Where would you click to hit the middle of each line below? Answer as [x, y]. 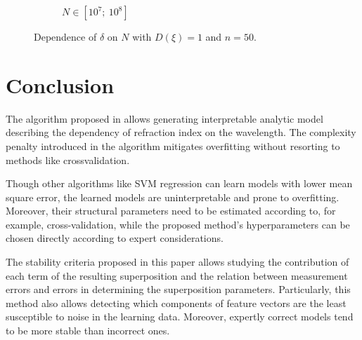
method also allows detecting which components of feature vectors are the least [176, 302]
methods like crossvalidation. [68, 159]
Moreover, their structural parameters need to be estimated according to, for [171, 211]
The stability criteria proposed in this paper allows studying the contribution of [177, 262]
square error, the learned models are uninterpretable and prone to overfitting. [173, 197]
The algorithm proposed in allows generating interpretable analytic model [164, 118]
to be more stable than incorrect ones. [88, 331]
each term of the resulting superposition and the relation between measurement [177, 275]
